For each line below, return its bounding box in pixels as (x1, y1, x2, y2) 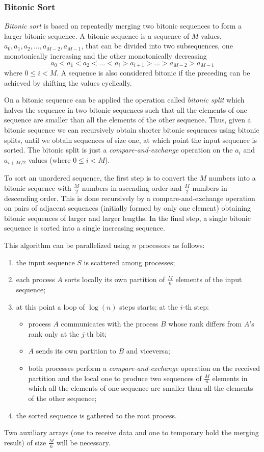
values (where (28, 154, 71, 165)
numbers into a (208, 172, 256, 183)
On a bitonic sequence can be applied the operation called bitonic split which (4, 94, 245, 105)
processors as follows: (139, 240, 205, 250)
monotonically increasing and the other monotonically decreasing (4, 51, 207, 61)
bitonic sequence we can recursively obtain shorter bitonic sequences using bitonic (4, 124, 259, 135)
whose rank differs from (168, 318, 242, 329)
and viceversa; (126, 345, 170, 356)
